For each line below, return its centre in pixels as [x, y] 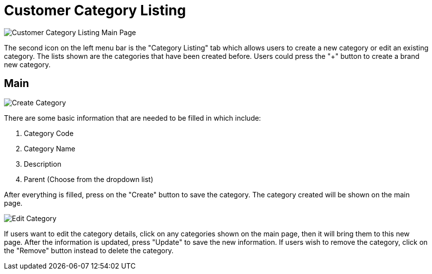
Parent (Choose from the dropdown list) [89, 179]
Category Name [50, 148]
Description [43, 164]
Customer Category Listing [95, 10]
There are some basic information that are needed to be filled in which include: [133, 118]
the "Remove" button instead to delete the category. [89, 250]
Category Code [49, 133]
